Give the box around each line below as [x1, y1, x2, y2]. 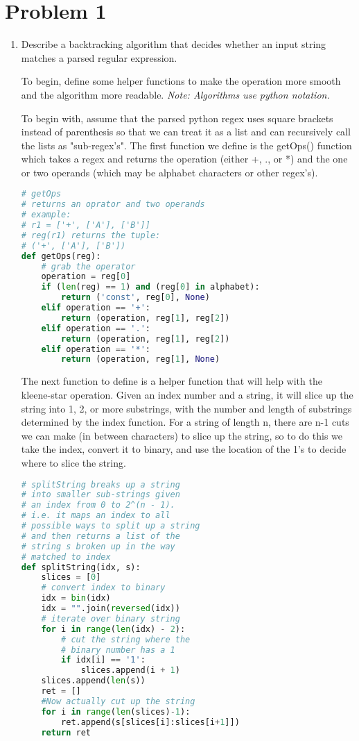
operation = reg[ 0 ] [41, 272, 131, 282]
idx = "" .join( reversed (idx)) [41, 603, 180, 613]
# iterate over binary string [41, 613, 180, 624]
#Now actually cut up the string [41, 696, 195, 706]
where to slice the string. [21, 455, 126, 469]
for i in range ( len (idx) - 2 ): [41, 624, 186, 634]
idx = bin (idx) [41, 593, 111, 603]
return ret [41, 727, 91, 738]
